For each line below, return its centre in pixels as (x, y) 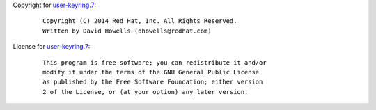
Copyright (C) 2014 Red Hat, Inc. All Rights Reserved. (140, 21)
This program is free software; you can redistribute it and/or (155, 62)
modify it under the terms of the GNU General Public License (151, 72)
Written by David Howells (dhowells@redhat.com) (127, 31)
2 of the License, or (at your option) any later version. (146, 92)
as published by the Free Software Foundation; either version (153, 82)
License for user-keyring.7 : (52, 47)
